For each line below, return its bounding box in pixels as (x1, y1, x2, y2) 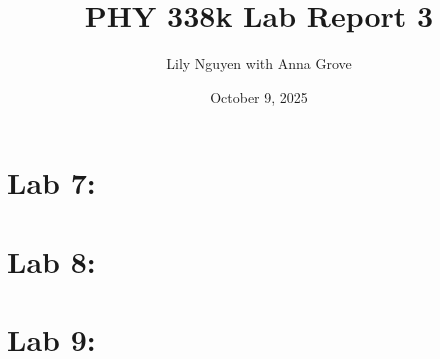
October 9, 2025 (210, 86, 308, 107)
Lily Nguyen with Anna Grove (166, 53, 352, 74)
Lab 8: (7, 240, 96, 281)
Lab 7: (7, 162, 96, 203)
